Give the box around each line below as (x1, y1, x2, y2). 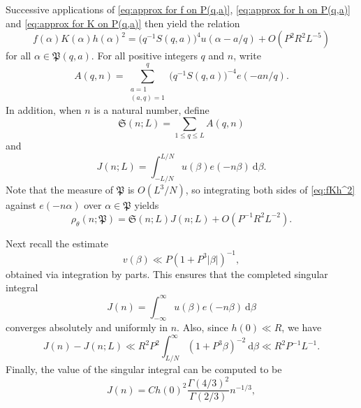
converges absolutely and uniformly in (6, 320, 168, 335)
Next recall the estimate (6, 235, 109, 250)
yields (134, 198, 159, 212)
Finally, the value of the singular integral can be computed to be (6, 362, 282, 377)
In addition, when (6, 103, 82, 117)
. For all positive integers (91, 48, 198, 63)
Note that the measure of (6, 182, 114, 197)
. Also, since (177, 320, 228, 335)
